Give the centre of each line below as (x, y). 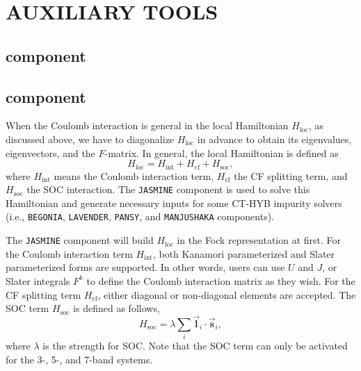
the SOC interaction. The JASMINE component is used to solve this (168, 189)
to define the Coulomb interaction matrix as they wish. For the (221, 280)
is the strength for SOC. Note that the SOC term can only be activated (195, 346)
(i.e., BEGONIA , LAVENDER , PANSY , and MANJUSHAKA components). (140, 216)
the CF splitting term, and (291, 175)
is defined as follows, (117, 308)
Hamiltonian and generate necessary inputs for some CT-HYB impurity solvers (174, 203)
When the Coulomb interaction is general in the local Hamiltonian (147, 125)
